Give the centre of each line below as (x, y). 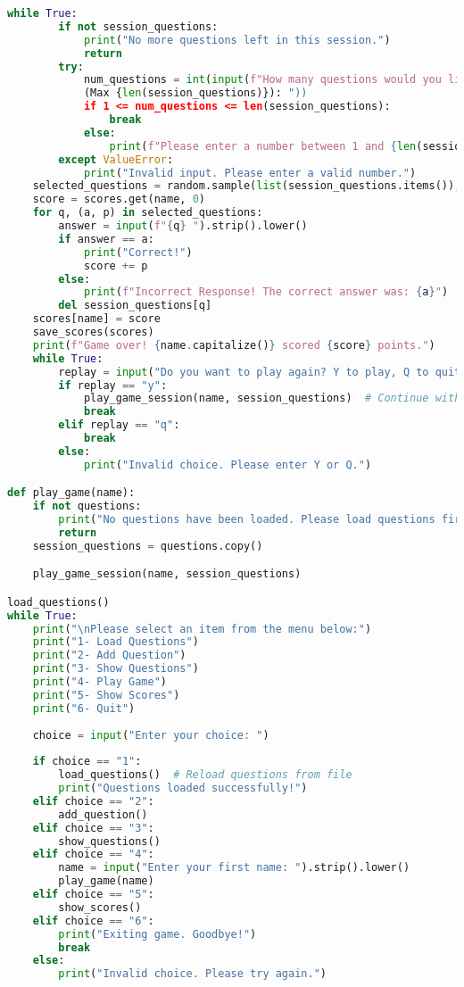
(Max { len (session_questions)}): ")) (195, 93)
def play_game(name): (71, 493)
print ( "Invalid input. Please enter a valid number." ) (250, 173)
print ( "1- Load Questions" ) (116, 642)
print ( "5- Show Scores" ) (106, 695)
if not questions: (87, 506)
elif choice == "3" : (93, 828)
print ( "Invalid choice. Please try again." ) (192, 974)
